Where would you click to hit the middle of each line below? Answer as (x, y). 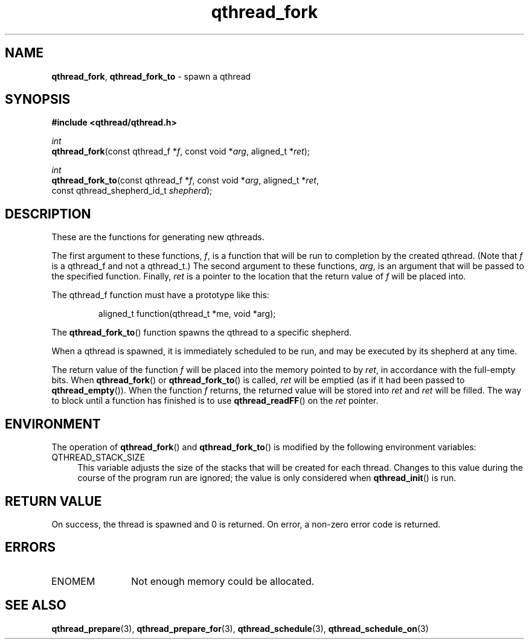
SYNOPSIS (38, 100)
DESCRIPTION (48, 214)
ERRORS (30, 547)
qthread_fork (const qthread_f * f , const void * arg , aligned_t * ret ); (181, 151)
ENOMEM (73, 581)
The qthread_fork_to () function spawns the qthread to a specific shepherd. (202, 333)
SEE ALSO (36, 605)
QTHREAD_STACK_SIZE (98, 457)
